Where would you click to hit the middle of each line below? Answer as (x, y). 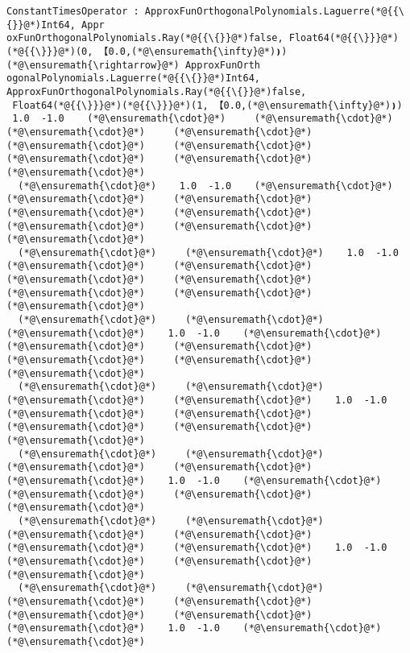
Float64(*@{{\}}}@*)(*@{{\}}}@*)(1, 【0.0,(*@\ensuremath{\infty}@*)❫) (207, 105)
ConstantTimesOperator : (73, 11)
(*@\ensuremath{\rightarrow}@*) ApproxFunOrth (133, 65)
